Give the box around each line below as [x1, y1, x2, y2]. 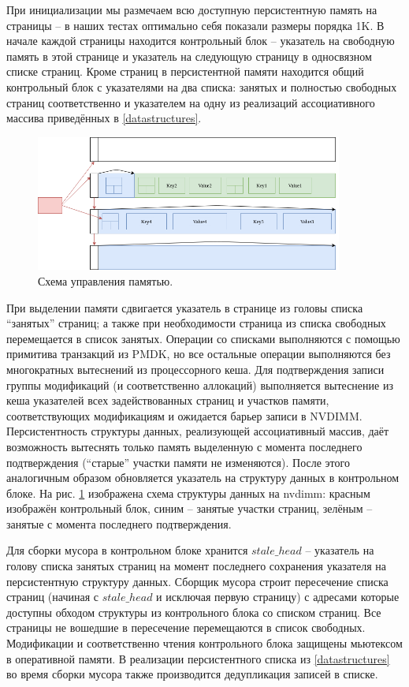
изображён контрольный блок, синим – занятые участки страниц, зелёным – [6, 500, 373, 517]
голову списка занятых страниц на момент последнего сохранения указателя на [6, 558, 387, 574]
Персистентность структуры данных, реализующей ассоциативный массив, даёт [6, 423, 389, 439]
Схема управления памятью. [38, 272, 173, 289]
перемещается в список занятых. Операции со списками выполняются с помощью [6, 330, 400, 346]
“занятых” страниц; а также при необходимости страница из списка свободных [6, 315, 386, 331]
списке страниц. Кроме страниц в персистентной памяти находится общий [6, 63, 364, 80]
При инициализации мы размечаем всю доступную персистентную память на [6, 2, 377, 17]
